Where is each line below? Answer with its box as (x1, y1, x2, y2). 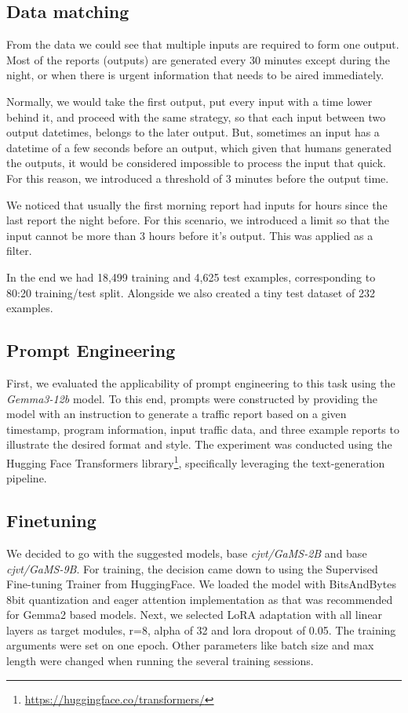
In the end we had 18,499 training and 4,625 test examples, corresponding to (6, 268, 376, 285)
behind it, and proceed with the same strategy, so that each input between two (6, 108, 386, 125)
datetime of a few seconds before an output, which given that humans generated (6, 139, 392, 155)
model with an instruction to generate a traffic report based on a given (6, 406, 347, 422)
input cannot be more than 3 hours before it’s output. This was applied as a (6, 227, 373, 243)
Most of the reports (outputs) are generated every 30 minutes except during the (6, 51, 390, 67)
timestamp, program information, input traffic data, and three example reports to (6, 420, 399, 437)
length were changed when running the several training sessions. (6, 653, 314, 669)
